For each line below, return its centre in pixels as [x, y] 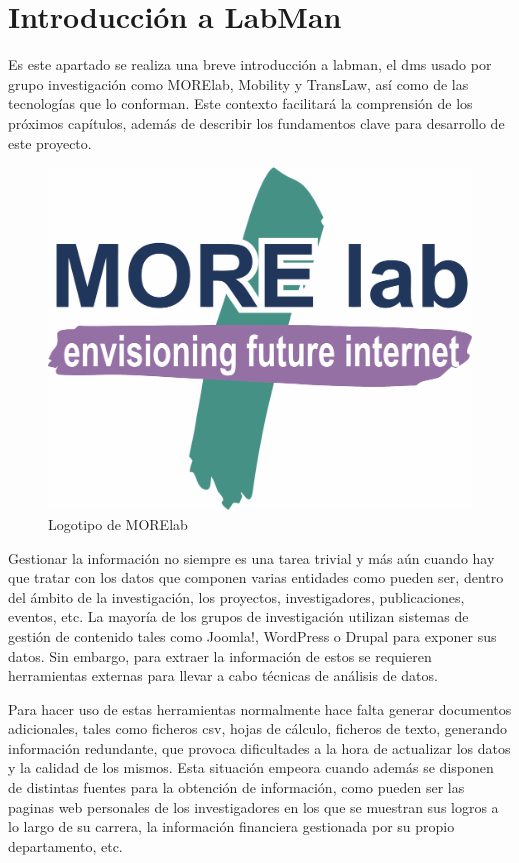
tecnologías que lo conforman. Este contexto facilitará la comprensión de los [240, 103]
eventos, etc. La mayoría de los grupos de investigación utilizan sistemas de [238, 616]
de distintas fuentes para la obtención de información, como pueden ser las [236, 787]
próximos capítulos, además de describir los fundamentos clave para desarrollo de [256, 122]
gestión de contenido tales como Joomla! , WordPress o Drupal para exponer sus [252, 635]
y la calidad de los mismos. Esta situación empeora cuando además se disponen [251, 767]
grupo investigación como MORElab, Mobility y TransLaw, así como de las [238, 83]
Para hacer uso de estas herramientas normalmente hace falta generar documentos [260, 708]
